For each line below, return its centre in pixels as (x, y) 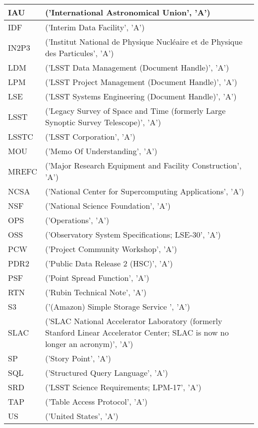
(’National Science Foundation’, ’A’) (108, 206)
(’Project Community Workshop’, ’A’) (111, 249)
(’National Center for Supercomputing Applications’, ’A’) (145, 191)
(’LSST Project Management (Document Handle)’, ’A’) (141, 82)
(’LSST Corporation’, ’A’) (90, 136)
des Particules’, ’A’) (79, 53)
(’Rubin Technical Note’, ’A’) (96, 292)
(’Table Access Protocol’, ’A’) (96, 401)
